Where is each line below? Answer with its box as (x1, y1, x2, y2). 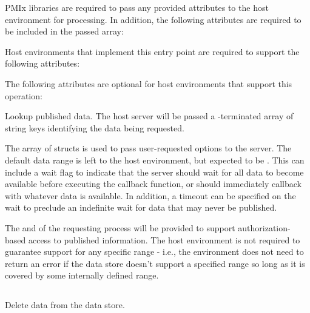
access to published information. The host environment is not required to (28, 233, 300, 246)
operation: (5, 89, 42, 102)
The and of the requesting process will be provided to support (5, 221, 235, 234)
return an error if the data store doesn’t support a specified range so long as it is (5, 257, 305, 269)
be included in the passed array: (5, 25, 124, 38)
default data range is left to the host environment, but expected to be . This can (5, 153, 305, 166)
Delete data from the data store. (5, 298, 125, 311)
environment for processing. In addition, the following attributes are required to (5, 13, 302, 25)
